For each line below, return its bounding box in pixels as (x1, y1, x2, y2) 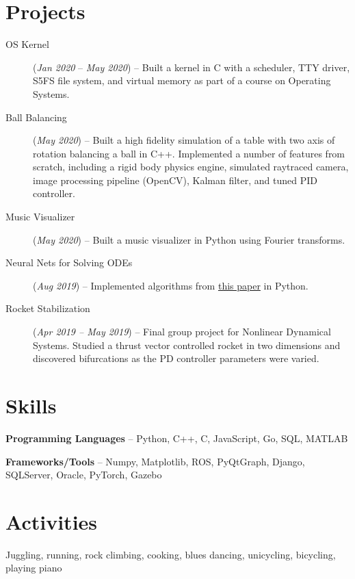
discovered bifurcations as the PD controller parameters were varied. (33, 351, 319, 365)
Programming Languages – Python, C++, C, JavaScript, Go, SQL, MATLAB (5, 430, 348, 445)
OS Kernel (5, 37, 49, 51)
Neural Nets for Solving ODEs (5, 255, 133, 270)
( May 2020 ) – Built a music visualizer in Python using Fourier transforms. (33, 232, 345, 246)
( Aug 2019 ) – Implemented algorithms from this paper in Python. (33, 278, 308, 292)
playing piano (5, 561, 62, 575)
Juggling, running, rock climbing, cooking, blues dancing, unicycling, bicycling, (5, 547, 336, 561)
